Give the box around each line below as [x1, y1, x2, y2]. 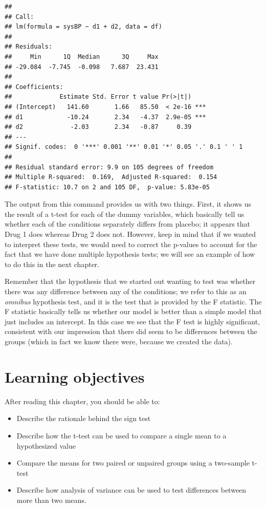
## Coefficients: [5, 83, 63, 91]
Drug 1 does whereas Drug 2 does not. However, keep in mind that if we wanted [5, 229, 256, 239]
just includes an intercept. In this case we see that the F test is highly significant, [5, 316, 260, 326]
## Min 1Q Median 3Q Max [5, 53, 159, 60]
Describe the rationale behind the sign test [16, 413, 151, 424]
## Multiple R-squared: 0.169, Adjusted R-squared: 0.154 [5, 173, 217, 181]
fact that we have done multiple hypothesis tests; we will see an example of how [5, 249, 255, 259]
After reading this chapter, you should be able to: [5, 395, 160, 406]
